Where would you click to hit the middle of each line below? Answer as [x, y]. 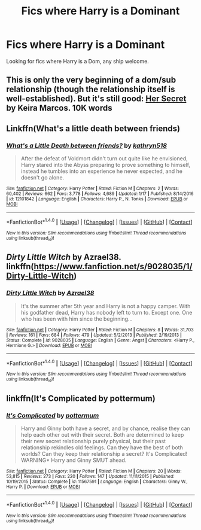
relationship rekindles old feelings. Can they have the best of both [102, 447]
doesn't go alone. [42, 178]
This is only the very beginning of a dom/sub [91, 80]
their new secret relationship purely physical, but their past [93, 441]
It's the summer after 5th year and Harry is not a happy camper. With [106, 306]
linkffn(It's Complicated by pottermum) [81, 399]
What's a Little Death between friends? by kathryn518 [87, 145]
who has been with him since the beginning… [77, 319]
